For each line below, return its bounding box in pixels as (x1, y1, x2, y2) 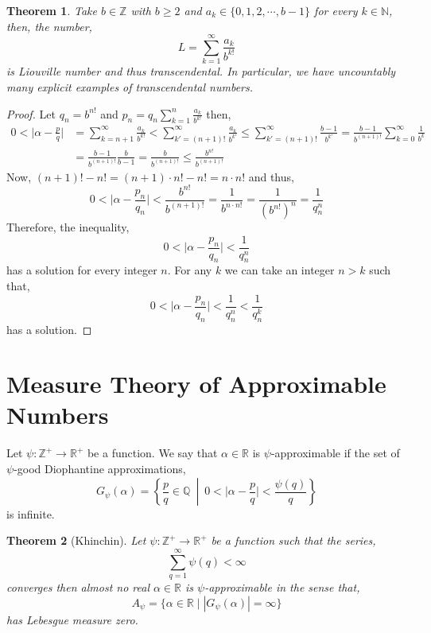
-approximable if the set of (270, 445, 400, 461)
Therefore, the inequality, (6, 219, 130, 235)
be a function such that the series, (211, 532, 376, 549)
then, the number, (6, 17, 92, 34)
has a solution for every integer (6, 262, 157, 278)
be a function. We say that (87, 445, 218, 461)
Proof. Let (6, 105, 56, 122)
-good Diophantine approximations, (14, 460, 186, 477)
